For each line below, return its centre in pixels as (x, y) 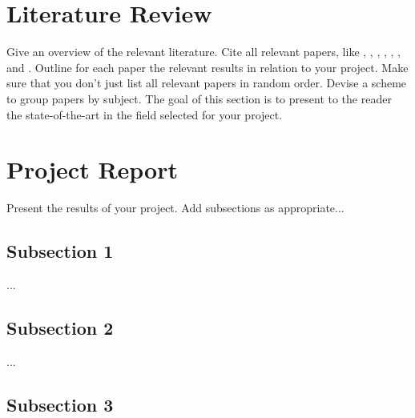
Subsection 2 (60, 328)
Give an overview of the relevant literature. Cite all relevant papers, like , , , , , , (203, 52)
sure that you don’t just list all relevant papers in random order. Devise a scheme (207, 83)
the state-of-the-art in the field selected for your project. (145, 114)
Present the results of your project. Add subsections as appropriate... (175, 208)
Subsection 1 (60, 251)
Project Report (93, 169)
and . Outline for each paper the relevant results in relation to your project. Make (207, 67)
